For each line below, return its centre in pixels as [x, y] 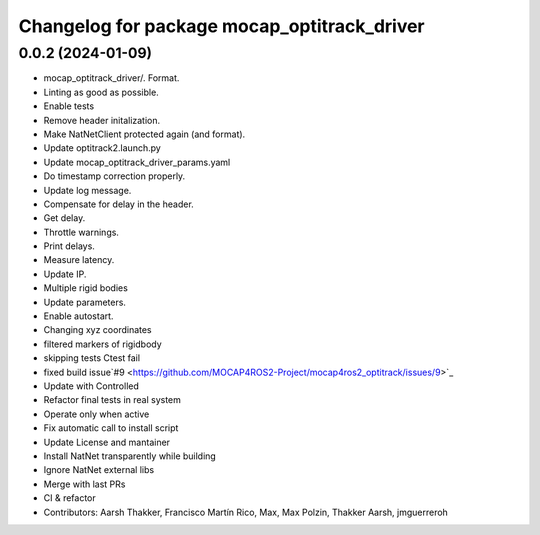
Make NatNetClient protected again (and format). [144, 134]
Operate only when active [96, 414]
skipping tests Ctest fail [91, 358]
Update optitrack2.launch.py [102, 148]
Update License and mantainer [106, 442]
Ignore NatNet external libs [99, 470]
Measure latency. [79, 260]
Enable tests [69, 106]
